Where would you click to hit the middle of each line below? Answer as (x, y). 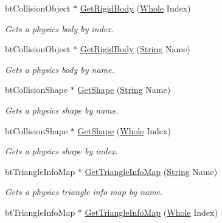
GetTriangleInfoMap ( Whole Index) (151, 212)
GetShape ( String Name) (124, 90)
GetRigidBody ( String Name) (135, 49)
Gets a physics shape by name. (62, 110)
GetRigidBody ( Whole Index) (135, 8)
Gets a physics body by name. (60, 69)
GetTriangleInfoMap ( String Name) (151, 171)
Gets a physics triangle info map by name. (84, 192)
